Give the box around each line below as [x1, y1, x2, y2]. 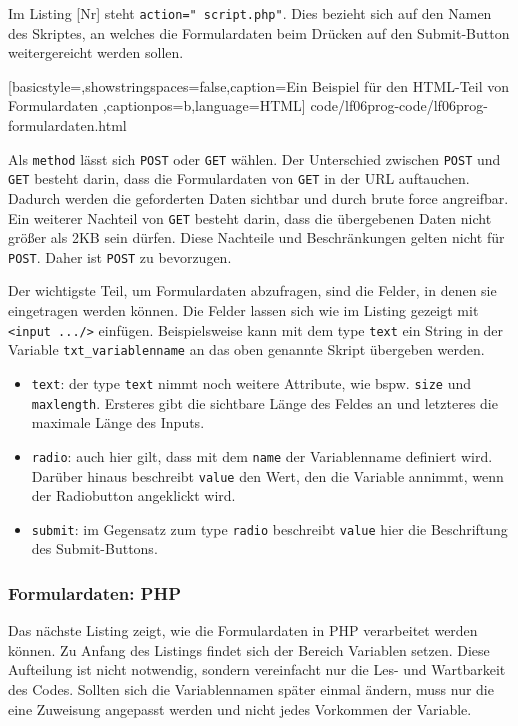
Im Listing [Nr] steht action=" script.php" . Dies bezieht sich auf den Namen [8, 3, 492, 23]
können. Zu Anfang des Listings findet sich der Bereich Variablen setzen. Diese [8, 639, 490, 660]
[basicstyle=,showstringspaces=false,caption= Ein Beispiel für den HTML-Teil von [8, 75, 510, 96]
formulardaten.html [8, 115, 127, 136]
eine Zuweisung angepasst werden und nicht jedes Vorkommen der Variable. [8, 698, 472, 719]
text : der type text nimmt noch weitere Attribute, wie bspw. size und [31, 372, 472, 393]
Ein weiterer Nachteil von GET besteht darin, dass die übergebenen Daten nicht [8, 207, 492, 228]
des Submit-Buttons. [31, 538, 158, 559]
